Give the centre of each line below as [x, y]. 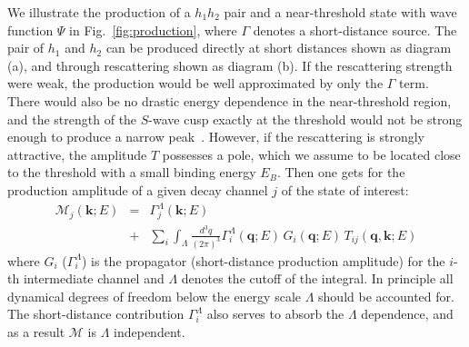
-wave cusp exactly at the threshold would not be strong [305, 119]
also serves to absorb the [275, 314]
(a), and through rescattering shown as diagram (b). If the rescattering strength [230, 65]
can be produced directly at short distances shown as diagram [279, 48]
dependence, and [407, 314]
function [30, 30]
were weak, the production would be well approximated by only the [195, 83]
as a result [36, 331]
